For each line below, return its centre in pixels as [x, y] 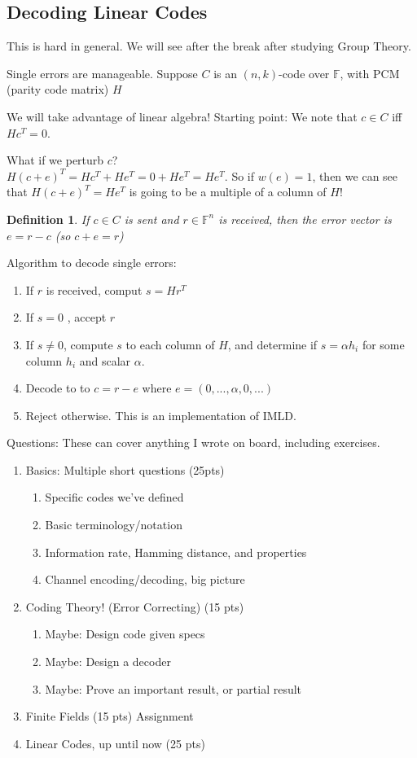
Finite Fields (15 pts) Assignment [110, 716]
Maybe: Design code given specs [125, 634]
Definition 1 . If [48, 219]
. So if [239, 175]
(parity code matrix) [58, 89]
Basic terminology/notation [114, 525]
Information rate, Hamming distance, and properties [176, 552]
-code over [304, 73]
